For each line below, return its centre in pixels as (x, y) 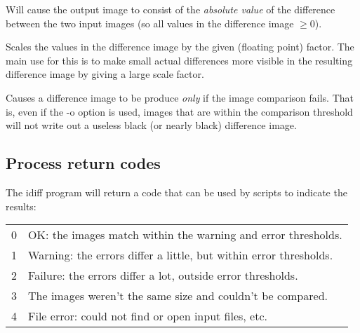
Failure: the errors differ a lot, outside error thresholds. (163, 276)
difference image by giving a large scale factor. (105, 74)
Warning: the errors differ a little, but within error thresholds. (181, 255)
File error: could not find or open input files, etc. (148, 316)
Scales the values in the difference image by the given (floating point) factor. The (180, 47)
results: (21, 206)
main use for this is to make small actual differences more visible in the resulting (179, 60)
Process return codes (83, 163)
